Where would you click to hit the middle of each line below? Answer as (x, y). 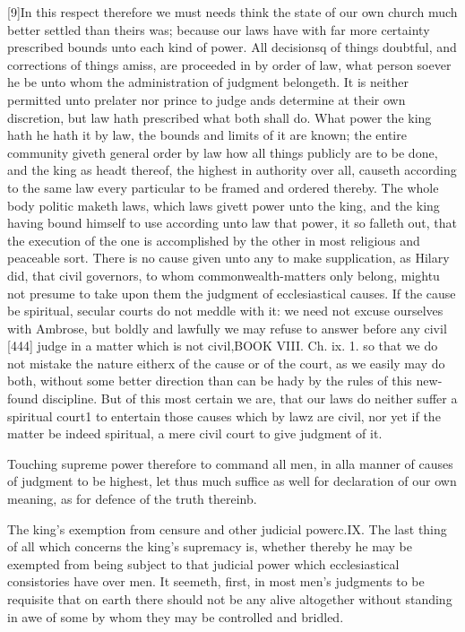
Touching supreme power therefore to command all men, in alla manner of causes (230, 463)
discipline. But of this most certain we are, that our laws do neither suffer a (250, 398)
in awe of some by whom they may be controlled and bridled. (176, 616)
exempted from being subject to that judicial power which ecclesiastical (203, 563)
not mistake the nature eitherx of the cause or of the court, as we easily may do (226, 363)
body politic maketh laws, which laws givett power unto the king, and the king (224, 205)
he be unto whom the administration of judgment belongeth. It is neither (208, 82)
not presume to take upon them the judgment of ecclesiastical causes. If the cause (232, 293)
